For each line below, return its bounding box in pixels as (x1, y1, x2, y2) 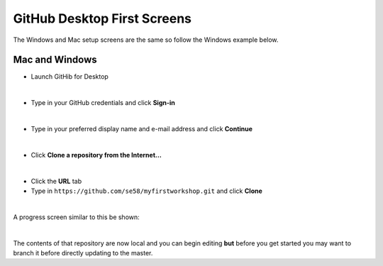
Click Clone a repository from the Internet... (30, 150, 162, 159)
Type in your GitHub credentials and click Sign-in (30, 99, 175, 107)
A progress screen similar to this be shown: (13, 213, 140, 221)
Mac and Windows (13, 54, 97, 66)
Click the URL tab (30, 177, 82, 185)
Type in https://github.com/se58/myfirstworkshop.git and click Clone (30, 187, 262, 195)
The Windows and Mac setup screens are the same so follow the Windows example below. (13, 35, 279, 44)
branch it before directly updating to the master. (13, 248, 153, 257)
